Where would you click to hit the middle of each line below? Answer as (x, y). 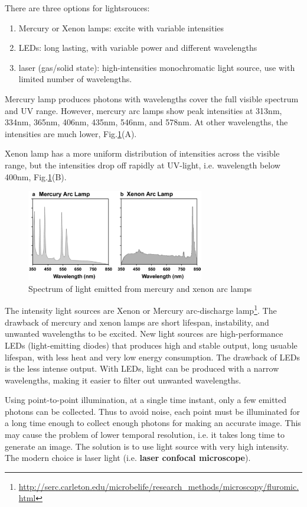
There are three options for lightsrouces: (77, 8)
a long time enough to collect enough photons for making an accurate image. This (153, 423)
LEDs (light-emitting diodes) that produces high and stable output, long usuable (151, 345)
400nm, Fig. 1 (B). (36, 176)
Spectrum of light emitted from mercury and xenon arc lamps (140, 288)
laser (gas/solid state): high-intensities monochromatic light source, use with (157, 67)
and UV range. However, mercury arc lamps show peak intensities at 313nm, (143, 110)
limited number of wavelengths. (75, 79)
